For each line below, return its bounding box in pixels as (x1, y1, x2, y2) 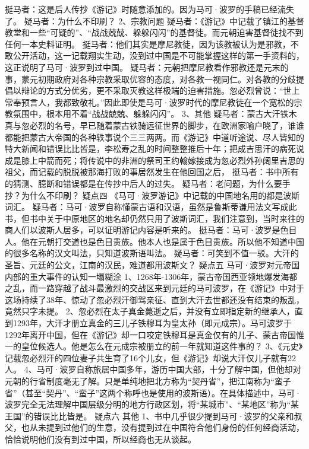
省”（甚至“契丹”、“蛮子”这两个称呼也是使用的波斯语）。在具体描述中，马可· (5, 386, 301, 399)
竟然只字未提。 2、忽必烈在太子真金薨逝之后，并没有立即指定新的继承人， (5, 305, 295, 317)
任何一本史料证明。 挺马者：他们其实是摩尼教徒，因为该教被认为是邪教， (5, 37, 291, 50)
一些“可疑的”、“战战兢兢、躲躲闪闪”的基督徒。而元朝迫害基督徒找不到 (29, 26, 304, 39)
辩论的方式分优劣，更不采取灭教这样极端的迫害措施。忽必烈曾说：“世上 (21, 84, 300, 97)
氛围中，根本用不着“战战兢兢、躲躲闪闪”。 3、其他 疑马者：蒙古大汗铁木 (12, 107, 297, 120)
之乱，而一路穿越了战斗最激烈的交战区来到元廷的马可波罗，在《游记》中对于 (5, 282, 304, 294)
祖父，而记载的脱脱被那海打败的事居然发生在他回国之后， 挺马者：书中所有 (5, 165, 299, 178)
